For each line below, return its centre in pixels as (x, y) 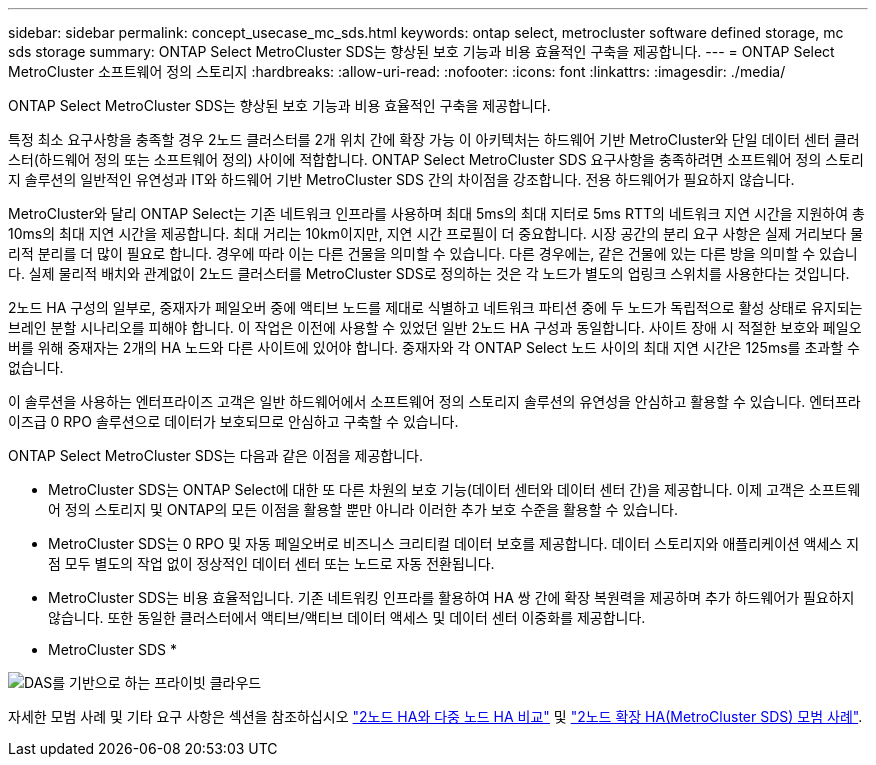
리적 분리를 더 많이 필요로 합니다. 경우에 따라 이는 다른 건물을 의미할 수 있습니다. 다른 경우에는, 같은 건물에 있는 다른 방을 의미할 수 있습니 (433, 253)
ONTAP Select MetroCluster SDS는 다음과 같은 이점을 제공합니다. (215, 455)
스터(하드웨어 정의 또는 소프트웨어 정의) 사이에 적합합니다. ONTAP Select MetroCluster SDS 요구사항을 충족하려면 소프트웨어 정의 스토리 (436, 159)
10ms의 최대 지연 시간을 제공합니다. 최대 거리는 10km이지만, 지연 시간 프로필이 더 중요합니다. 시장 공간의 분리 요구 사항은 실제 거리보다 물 (436, 233)
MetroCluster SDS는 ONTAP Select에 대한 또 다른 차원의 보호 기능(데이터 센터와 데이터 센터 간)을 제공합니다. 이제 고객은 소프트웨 (454, 489)
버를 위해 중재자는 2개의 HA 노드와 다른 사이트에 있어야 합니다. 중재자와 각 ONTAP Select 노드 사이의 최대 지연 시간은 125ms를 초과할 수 (434, 347)
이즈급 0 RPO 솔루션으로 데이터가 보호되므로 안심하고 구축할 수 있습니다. (233, 421)
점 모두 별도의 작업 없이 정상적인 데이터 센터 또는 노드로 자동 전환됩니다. (271, 563)
